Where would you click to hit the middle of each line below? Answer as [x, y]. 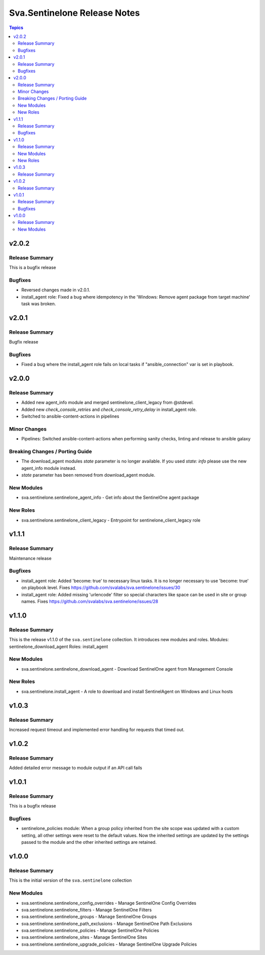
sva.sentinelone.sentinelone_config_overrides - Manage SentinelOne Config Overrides [109, 903]
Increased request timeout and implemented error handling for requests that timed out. [97, 729]
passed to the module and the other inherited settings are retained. [89, 842]
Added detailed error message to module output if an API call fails [76, 768]
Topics [16, 28]
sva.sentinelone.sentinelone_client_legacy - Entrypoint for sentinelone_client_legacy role [111, 520]
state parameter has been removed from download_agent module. [88, 475]
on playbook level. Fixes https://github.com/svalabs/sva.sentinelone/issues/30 [101, 587]
